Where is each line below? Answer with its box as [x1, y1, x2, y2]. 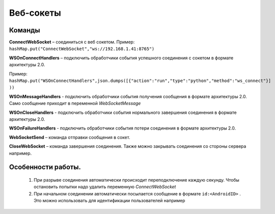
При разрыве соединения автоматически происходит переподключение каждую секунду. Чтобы [33, 177, 240, 183]
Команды [9, 26, 40, 34]
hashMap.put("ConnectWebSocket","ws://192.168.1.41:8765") [9, 46, 155, 52]
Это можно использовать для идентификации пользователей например [33, 198, 185, 204]
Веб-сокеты [9, 7, 61, 18]
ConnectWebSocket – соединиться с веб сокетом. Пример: [9, 39, 135, 45]
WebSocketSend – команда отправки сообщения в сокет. [9, 134, 130, 140]
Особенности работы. [9, 163, 81, 171]
